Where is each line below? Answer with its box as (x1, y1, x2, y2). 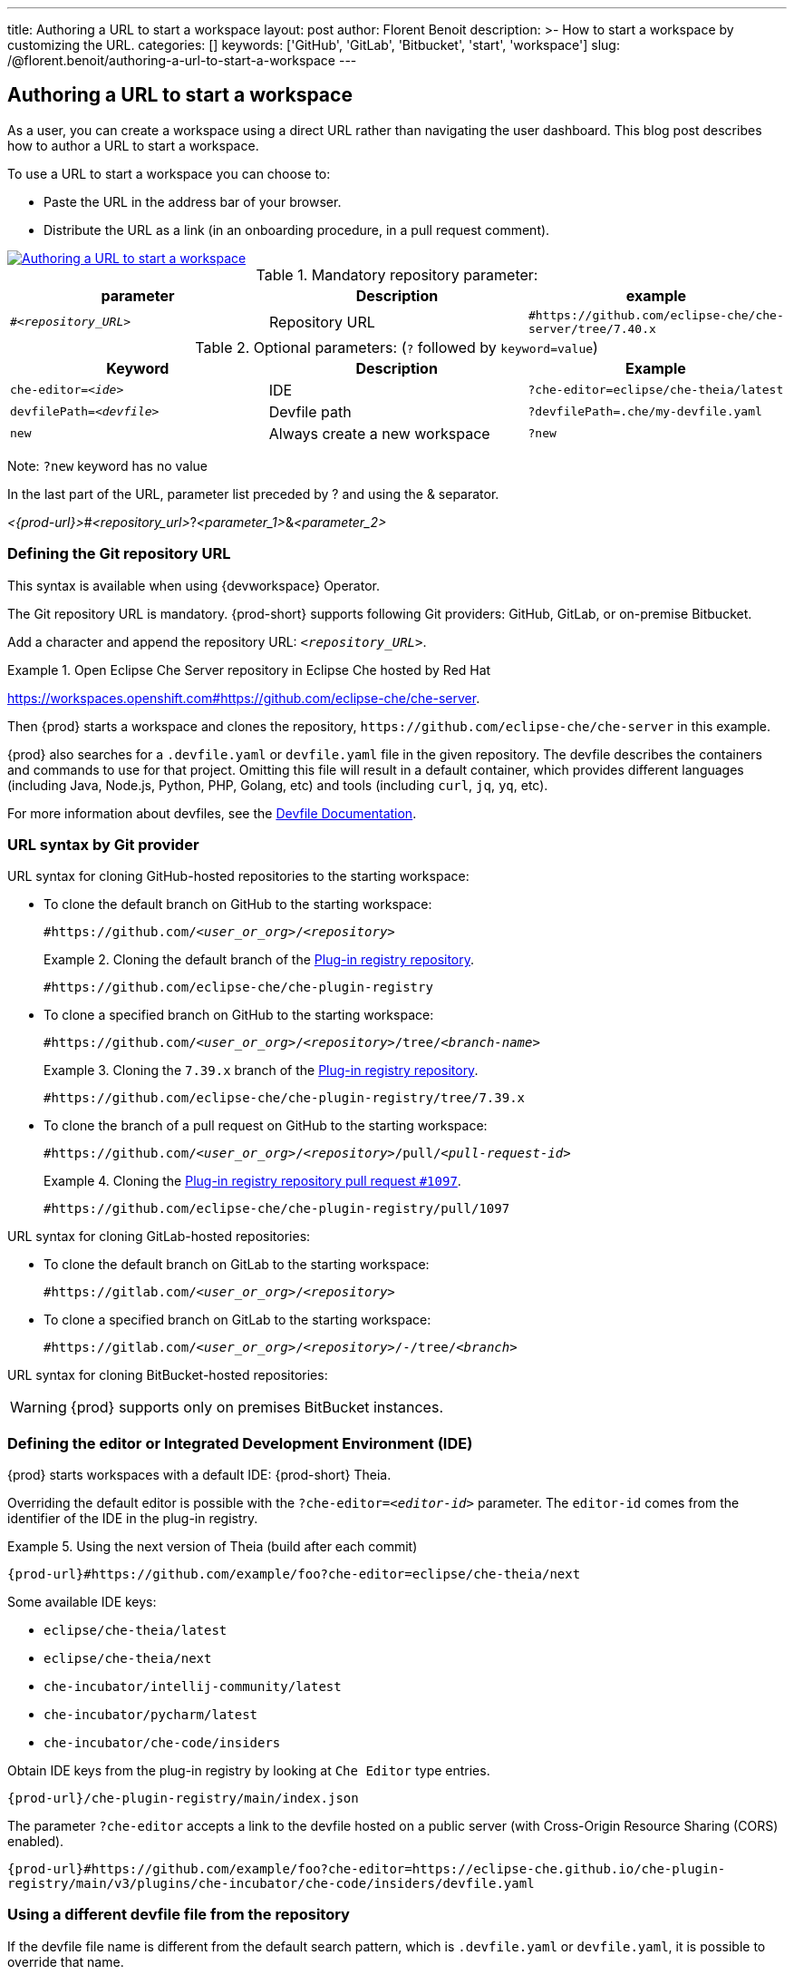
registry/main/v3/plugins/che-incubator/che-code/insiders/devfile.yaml (7, 1876, 535, 1892)
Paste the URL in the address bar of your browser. (44, 193, 342, 210)
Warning (10, 1398, 67, 1417)
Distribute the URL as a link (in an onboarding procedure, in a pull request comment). (44, 221, 550, 238)
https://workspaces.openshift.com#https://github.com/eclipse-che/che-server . (7, 689, 480, 706)
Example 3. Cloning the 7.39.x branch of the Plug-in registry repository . (44, 1062, 479, 1079)
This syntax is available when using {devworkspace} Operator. (7, 577, 380, 593)
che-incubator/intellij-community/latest (44, 1679, 342, 1695)
